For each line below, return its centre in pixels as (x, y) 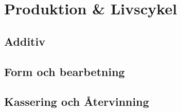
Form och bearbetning (65, 71)
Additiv (25, 41)
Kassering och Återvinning (77, 101)
